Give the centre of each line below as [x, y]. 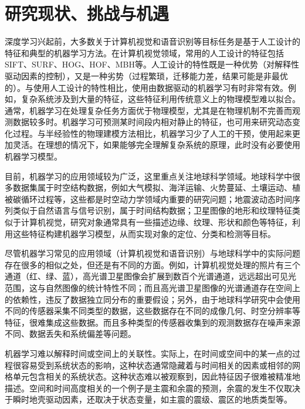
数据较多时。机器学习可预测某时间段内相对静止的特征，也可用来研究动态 [152, 122]
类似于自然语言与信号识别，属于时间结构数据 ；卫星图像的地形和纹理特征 [152, 210]
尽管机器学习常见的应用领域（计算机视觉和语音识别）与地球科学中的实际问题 [152, 253]
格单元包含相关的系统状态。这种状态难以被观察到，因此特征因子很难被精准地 [152, 376]
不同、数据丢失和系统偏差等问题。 [70, 334]
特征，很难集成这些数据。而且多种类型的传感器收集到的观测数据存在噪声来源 [152, 322]
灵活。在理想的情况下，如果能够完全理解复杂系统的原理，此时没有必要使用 [156, 145]
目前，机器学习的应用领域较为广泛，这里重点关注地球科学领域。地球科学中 [148, 176]
